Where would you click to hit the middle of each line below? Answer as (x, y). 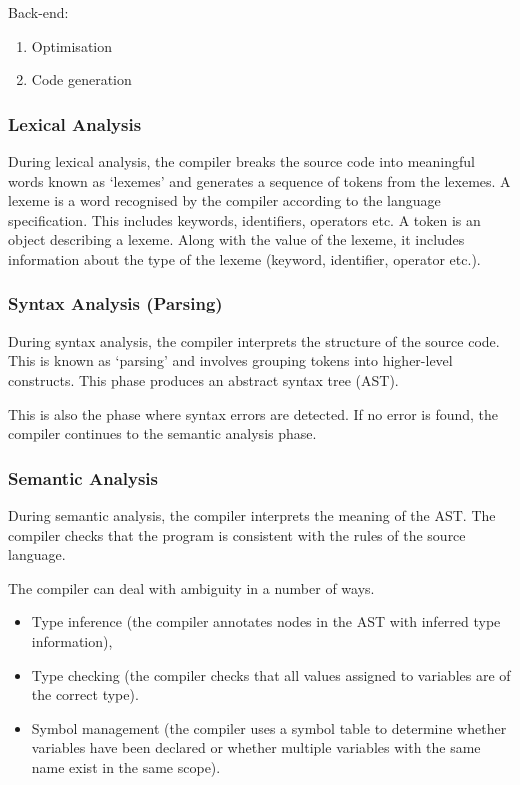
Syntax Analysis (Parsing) (115, 303)
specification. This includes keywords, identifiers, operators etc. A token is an (244, 219)
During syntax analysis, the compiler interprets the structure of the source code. (254, 340)
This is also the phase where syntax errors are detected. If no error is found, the (253, 413)
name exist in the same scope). (126, 766)
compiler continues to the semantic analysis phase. (162, 433)
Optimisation (72, 45)
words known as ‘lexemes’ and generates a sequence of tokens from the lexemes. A (259, 180)
